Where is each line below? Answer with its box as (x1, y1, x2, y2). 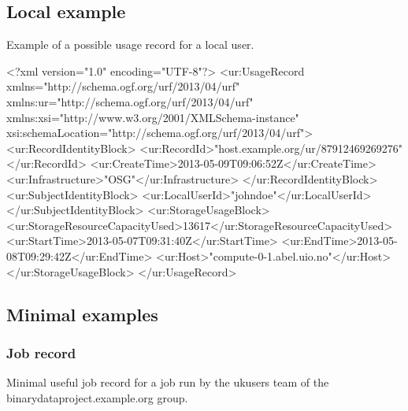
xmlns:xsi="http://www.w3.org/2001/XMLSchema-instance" (6, 109, 299, 125)
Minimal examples (6, 302, 158, 326)
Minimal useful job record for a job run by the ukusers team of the (6, 374, 329, 391)
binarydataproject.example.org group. (6, 389, 188, 405)
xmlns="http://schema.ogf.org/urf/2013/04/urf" (6, 78, 240, 94)
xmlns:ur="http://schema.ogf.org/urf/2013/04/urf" (6, 93, 254, 109)
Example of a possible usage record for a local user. (6, 36, 254, 53)
